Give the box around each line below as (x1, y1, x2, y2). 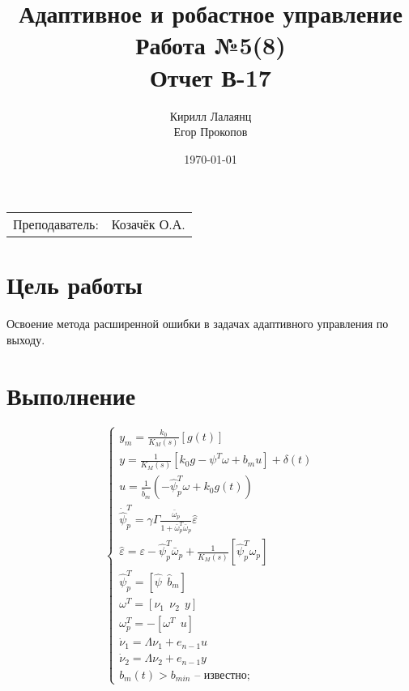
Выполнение (6, 378, 136, 412)
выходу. (6, 331, 45, 348)
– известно (194, 669, 247, 681)
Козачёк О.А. (111, 215, 185, 234)
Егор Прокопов (173, 123, 248, 140)
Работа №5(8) (135, 28, 286, 62)
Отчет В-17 (150, 60, 271, 93)
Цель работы (6, 268, 143, 301)
